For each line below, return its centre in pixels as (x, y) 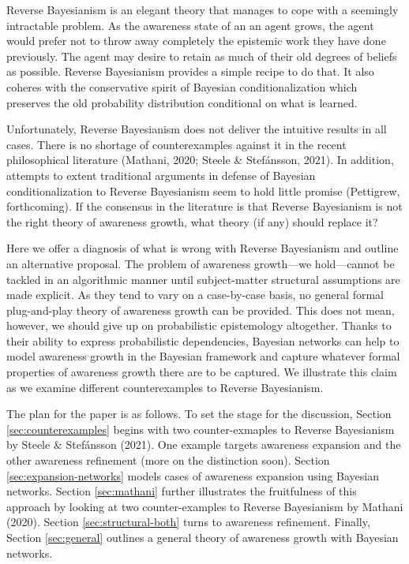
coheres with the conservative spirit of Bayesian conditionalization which (182, 86)
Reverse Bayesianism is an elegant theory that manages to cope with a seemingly (203, 9)
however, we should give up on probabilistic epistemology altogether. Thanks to (199, 325)
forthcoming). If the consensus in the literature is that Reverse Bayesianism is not (204, 206)
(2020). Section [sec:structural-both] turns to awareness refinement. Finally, (188, 522)
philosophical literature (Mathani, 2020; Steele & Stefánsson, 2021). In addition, (200, 160)
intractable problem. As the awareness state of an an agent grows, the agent (190, 25)
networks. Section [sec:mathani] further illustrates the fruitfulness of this (182, 491)
